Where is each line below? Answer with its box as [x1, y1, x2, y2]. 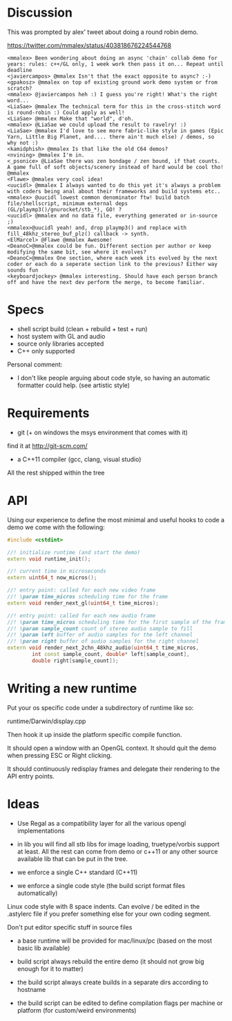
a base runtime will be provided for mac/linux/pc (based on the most [17, 936, 213, 945]
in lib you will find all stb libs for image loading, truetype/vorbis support [17, 840, 220, 848]
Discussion [7, 5, 72, 21]
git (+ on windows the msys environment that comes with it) [17, 428, 188, 436]
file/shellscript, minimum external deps [7, 199, 128, 207]
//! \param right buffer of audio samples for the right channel [7, 638, 199, 645]
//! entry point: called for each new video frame [7, 587, 156, 594]
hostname [17, 985, 46, 993]
